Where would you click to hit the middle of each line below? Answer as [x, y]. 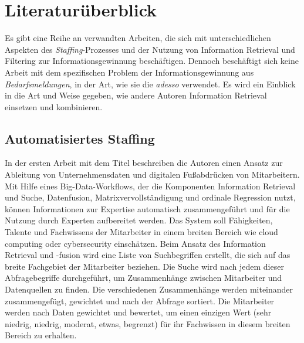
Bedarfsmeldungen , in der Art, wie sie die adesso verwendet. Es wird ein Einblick [150, 84]
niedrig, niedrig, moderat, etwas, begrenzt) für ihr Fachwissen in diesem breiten [148, 323]
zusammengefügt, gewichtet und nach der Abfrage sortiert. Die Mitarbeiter [140, 300]
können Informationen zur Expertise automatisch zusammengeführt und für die [147, 208]
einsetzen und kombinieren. [54, 106]
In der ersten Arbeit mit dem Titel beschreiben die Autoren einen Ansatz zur [144, 163]
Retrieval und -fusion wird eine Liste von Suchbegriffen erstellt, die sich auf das [148, 255]
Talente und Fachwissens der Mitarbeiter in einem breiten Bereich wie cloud [141, 232]
